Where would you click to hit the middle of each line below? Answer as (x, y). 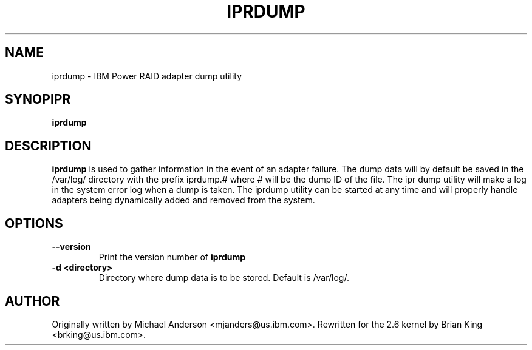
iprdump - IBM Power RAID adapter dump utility (147, 76)
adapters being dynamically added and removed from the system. (183, 200)
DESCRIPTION (48, 146)
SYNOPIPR (38, 99)
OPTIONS (34, 223)
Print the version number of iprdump (172, 257)
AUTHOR (32, 301)
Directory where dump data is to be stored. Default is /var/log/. (224, 278)
